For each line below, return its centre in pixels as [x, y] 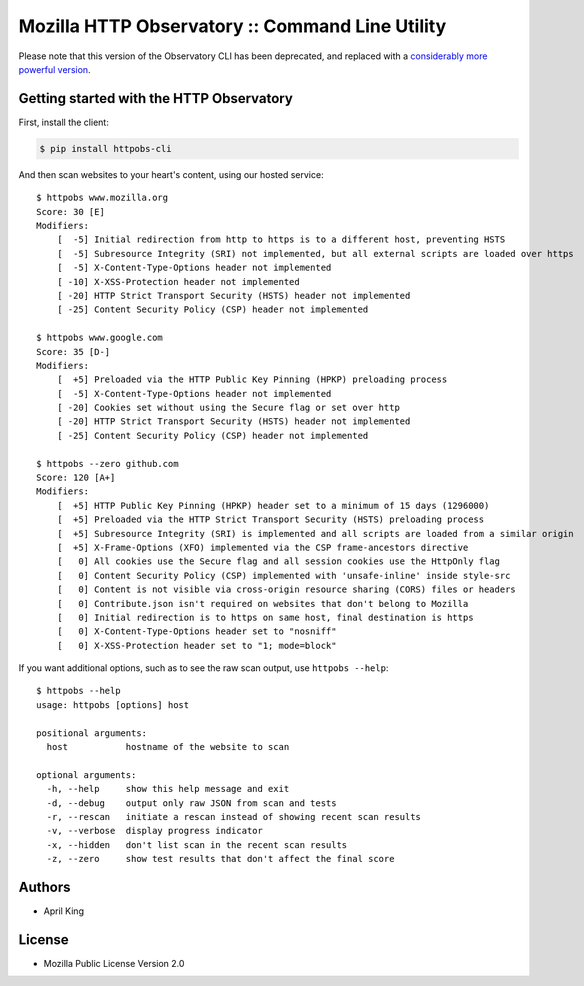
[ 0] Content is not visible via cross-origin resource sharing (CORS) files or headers [286, 589]
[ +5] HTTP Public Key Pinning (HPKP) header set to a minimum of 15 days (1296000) [273, 505]
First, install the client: [63, 122]
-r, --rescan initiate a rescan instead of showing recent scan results [234, 816]
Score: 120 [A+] [76, 478]
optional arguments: [86, 774]
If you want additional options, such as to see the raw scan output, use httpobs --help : [203, 668]
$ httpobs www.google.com [100, 338]
